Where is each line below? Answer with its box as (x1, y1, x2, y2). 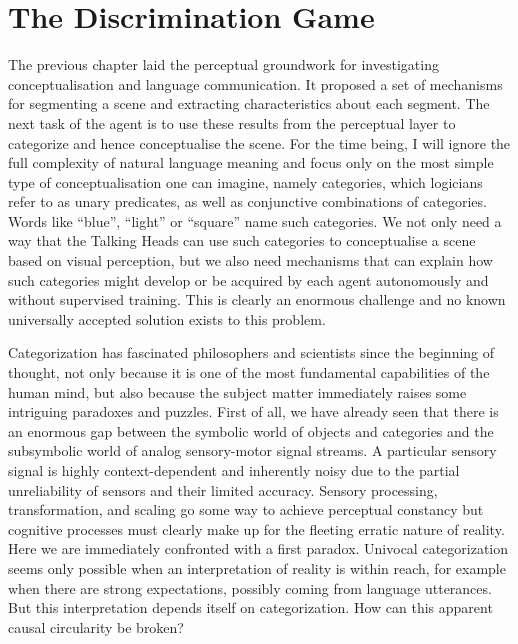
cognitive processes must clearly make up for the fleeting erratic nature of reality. (8, 518, 505, 539)
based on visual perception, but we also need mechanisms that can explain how (8, 250, 493, 271)
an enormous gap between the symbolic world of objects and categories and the (8, 420, 494, 441)
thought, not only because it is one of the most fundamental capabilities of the (8, 362, 490, 383)
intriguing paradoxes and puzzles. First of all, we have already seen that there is (8, 401, 499, 422)
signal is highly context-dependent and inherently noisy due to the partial (8, 460, 460, 480)
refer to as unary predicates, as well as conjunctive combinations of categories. (8, 191, 487, 212)
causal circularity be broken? (8, 616, 184, 637)
